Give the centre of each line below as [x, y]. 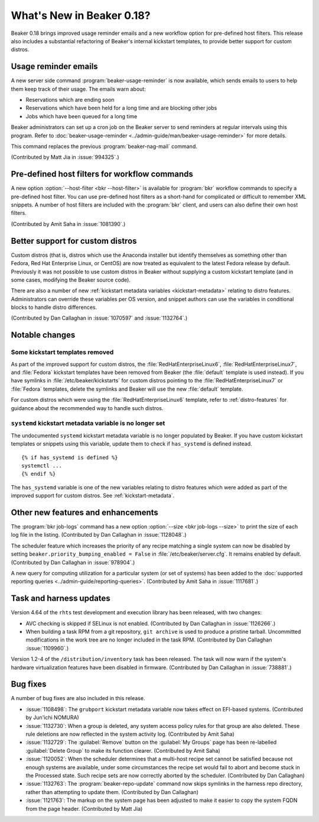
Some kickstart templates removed [62, 352]
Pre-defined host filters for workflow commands [102, 174]
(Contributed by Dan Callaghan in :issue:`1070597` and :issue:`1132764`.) [99, 318]
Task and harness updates [61, 599]
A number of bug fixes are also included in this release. [78, 698]
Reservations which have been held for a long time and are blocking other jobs [121, 108]
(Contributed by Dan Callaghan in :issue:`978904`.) [73, 562]
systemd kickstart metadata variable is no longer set [88, 423]
